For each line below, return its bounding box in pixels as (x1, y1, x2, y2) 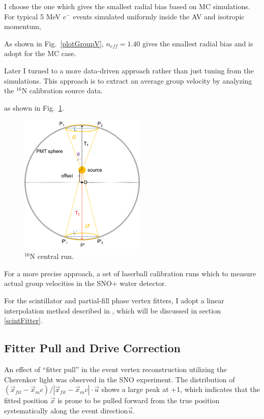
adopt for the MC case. (4, 48, 76, 59)
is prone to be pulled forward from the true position (57, 395, 220, 406)
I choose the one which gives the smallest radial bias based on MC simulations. (4, 1, 250, 11)
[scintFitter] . (4, 315, 43, 326)
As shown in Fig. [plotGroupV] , (4, 38, 104, 48)
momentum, (4, 21, 41, 32)
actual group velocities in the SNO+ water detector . (4, 278, 167, 289)
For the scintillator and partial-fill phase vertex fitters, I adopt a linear (4, 295, 224, 306)
